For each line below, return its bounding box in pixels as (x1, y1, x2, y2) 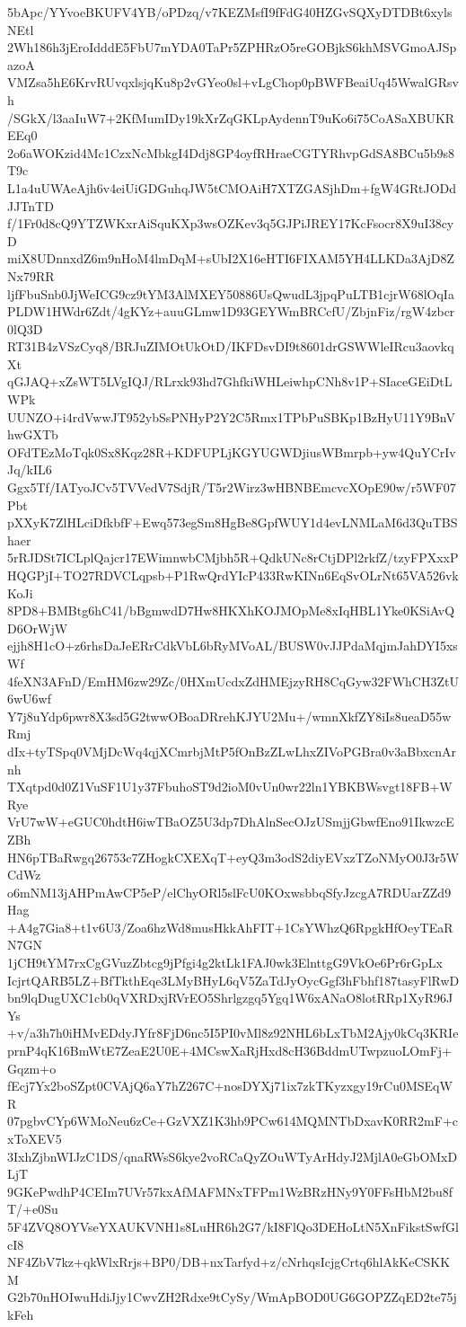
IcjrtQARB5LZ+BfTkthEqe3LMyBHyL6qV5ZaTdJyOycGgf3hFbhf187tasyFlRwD (7, 970, 460, 989)
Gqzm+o (7, 1058, 57, 1077)
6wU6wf (7, 689, 51, 708)
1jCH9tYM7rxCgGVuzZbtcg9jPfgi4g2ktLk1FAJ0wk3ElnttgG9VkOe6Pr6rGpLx (7, 953, 443, 972)
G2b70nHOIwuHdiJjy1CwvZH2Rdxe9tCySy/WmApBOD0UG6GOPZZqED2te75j (7, 1287, 457, 1306)
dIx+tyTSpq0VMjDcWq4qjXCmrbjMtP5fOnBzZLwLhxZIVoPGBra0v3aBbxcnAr (7, 741, 457, 760)
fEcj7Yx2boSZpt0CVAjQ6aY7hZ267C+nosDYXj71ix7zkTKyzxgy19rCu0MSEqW (7, 1076, 453, 1095)
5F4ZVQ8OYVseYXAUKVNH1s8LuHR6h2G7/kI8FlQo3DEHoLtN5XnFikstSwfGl (7, 1216, 459, 1235)
